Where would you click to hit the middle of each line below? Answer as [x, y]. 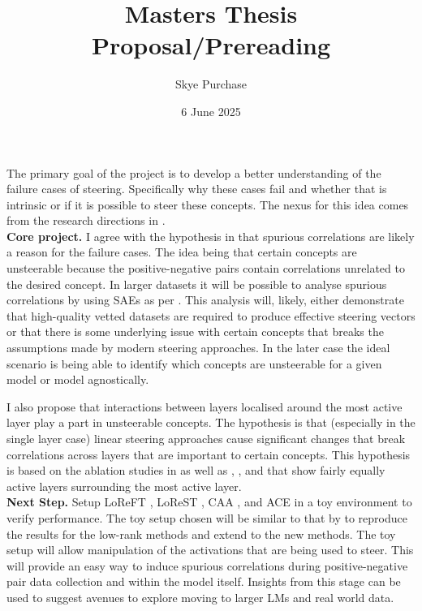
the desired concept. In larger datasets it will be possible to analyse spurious [197, 284]
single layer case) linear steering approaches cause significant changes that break [206, 438]
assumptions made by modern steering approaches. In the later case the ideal [198, 348]
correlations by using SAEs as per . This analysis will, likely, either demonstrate [205, 300]
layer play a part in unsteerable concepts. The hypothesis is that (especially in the [211, 422]
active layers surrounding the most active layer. [124, 486]
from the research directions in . [86, 220]
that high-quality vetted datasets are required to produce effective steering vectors [211, 315]
